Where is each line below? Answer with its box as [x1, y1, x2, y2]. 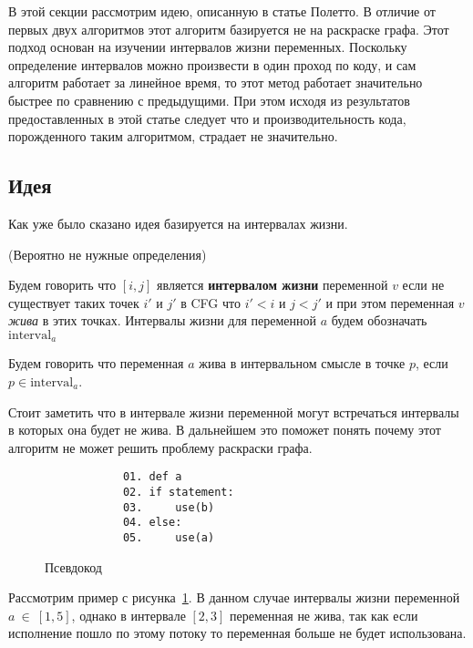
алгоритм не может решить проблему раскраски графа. [8, 437, 313, 457]
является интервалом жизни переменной [157, 275, 388, 294]
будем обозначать [331, 311, 427, 330]
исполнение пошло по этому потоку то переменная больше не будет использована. [8, 623, 467, 643]
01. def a [122, 470, 182, 484]
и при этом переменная [325, 293, 455, 312]
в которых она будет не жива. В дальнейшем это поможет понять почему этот [8, 420, 441, 439]
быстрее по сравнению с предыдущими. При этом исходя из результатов [8, 90, 410, 109]
